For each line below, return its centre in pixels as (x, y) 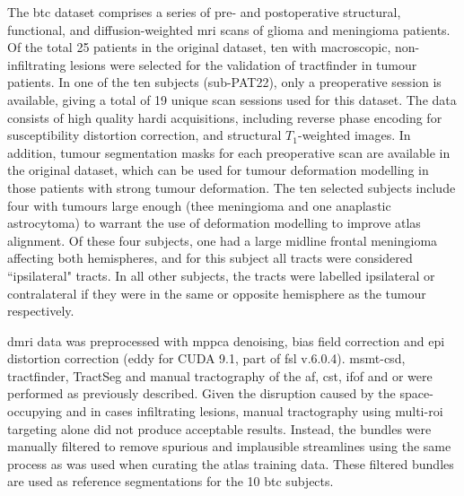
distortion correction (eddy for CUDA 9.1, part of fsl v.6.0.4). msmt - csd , (206, 358)
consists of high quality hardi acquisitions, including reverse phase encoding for (225, 117)
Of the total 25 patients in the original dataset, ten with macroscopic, (199, 47)
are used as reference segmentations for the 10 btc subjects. (171, 481)
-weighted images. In (354, 135)
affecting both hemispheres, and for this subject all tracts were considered (210, 258)
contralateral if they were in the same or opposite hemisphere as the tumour (217, 293)
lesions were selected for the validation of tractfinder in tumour (244, 64)
